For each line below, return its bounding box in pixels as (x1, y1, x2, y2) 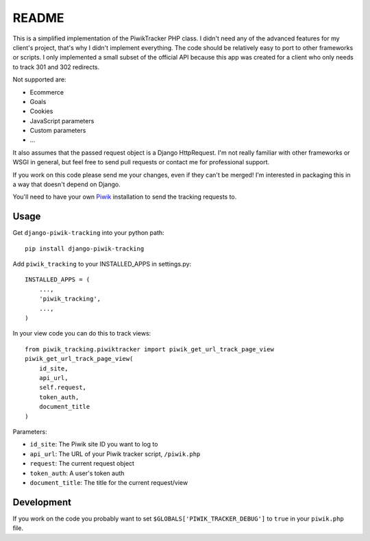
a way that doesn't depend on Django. (12, 180, 121, 188)
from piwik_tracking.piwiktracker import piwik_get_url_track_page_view (25, 345, 274, 353)
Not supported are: (12, 75, 66, 84)
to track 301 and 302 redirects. (12, 62, 100, 71)
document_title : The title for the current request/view (29, 478, 188, 486)
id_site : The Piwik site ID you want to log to (29, 440, 158, 449)
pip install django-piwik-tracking (25, 244, 145, 253)
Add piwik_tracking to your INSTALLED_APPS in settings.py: (12, 260, 192, 268)
